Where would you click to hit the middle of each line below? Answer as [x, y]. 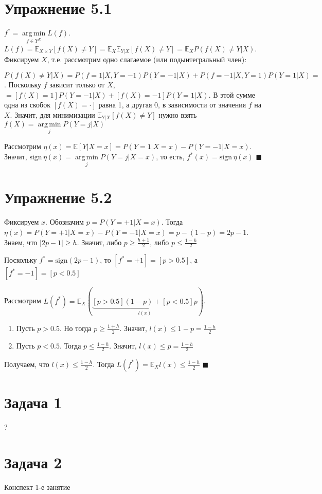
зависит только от [77, 84]
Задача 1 [33, 402]
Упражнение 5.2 [58, 197]
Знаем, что [21, 242]
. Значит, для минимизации [52, 114]
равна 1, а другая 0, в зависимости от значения [172, 105]
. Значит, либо [99, 242]
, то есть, [170, 156]
